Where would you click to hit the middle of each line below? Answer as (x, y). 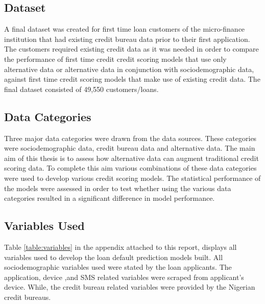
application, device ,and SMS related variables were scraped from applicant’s (124, 277)
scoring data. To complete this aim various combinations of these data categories (130, 168)
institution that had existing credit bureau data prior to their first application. (127, 39)
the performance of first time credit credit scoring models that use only (115, 59)
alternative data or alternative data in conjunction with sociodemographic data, (129, 69)
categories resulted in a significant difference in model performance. (110, 198)
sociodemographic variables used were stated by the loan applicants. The (118, 267)
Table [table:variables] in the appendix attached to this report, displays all (121, 247)
